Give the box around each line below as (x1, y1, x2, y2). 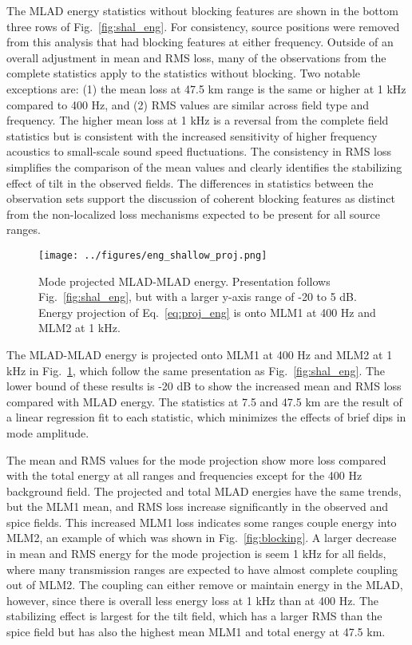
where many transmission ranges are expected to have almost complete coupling (6, 560, 398, 577)
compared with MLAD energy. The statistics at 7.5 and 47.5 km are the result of (6, 393, 402, 410)
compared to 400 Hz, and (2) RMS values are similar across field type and (6, 96, 370, 113)
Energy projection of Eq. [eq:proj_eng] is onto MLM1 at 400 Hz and (38, 303, 376, 320)
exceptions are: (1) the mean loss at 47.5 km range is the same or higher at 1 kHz (6, 80, 406, 97)
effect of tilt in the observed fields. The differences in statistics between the (6, 174, 374, 191)
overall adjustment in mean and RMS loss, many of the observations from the (6, 49, 386, 65)
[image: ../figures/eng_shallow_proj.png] (38, 249, 267, 261)
